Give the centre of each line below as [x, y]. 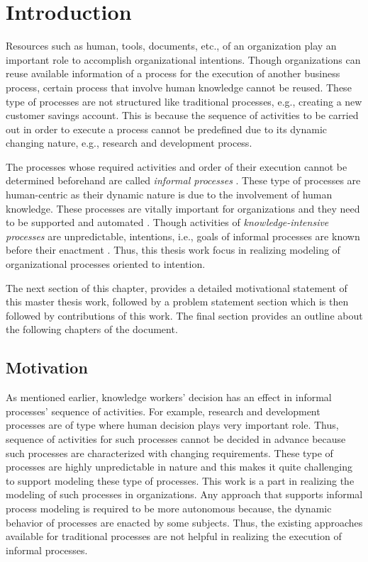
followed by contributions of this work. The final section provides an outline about [184, 315]
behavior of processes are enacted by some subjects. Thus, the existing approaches [184, 522]
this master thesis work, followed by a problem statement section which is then [177, 302]
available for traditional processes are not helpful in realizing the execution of [174, 536]
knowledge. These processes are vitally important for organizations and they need [183, 208]
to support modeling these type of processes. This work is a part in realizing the [180, 480]
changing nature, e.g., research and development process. [129, 143]
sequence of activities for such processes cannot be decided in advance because [176, 438]
